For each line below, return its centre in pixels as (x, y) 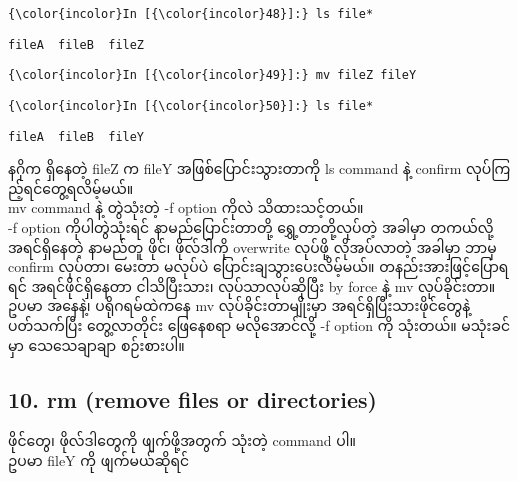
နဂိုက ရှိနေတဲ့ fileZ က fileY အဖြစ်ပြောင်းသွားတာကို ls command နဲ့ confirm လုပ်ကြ (259, 168)
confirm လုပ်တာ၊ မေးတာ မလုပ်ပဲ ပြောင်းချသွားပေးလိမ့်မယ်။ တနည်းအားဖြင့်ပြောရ (258, 266)
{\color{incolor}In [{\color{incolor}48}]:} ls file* (191, 14)
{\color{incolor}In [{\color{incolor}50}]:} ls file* (191, 105)
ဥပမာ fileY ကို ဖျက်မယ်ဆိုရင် (99, 460)
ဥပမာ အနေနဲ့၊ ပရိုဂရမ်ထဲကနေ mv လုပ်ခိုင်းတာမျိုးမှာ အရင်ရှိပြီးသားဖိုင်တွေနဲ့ (239, 305)
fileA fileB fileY (76, 136)
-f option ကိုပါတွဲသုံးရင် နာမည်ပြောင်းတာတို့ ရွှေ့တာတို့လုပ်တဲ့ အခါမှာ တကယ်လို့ (251, 227)
